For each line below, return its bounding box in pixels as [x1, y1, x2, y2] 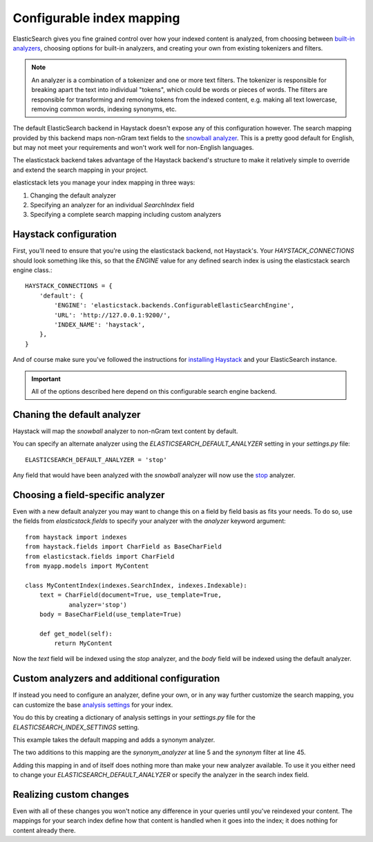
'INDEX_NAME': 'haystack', [54, 321, 146, 329]
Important [31, 374, 61, 383]
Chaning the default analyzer [12, 408, 141, 421]
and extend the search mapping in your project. [12, 166, 149, 174]
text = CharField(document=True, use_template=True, [39, 591, 222, 599]
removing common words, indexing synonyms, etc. [31, 104, 177, 113]
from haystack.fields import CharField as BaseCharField [25, 543, 222, 551]
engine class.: [12, 266, 52, 274]
